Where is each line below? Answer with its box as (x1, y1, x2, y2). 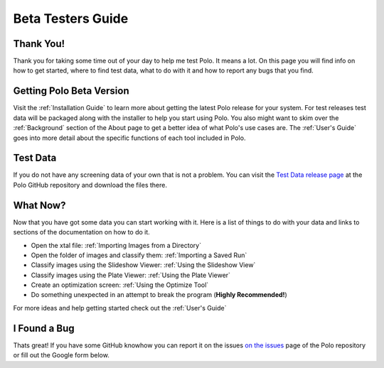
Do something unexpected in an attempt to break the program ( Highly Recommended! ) (31, 291, 287, 299)
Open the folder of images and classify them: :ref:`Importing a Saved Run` (31, 251, 247, 259)
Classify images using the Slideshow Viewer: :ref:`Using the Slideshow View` (31, 261, 256, 269)
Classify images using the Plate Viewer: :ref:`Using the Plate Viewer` (31, 271, 231, 279)
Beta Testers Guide (13, 11, 129, 26)
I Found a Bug (13, 322, 75, 334)
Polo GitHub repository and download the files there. (13, 180, 167, 189)
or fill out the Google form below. (13, 351, 110, 359)
